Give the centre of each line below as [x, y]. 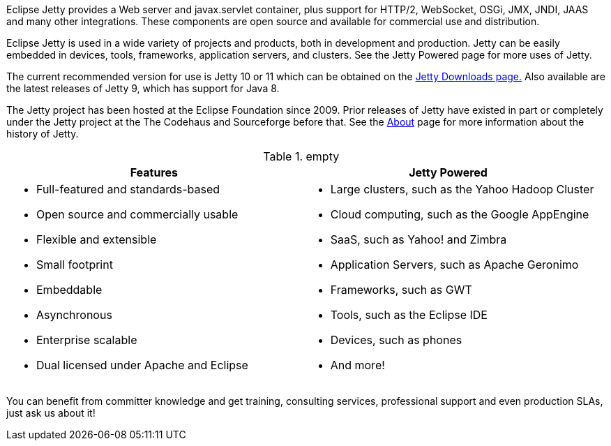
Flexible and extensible [97, 239]
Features [154, 172]
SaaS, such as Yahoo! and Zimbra [418, 239]
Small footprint [75, 265]
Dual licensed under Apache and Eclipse [142, 365]
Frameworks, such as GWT [401, 290]
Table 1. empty [301, 156]
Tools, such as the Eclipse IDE [409, 315]
